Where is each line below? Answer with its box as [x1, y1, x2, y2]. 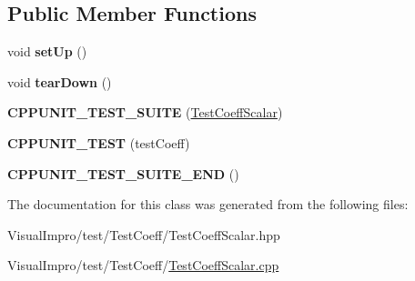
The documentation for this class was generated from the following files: [7, 195, 409, 214]
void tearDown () [7, 72, 112, 91]
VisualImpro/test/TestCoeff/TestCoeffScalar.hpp [7, 225, 280, 244]
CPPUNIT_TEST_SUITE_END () [7, 164, 239, 183]
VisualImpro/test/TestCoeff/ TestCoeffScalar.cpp [7, 256, 279, 275]
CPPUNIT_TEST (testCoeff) [7, 133, 190, 152]
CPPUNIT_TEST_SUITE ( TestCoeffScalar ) [7, 103, 283, 122]
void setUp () [7, 42, 87, 61]
